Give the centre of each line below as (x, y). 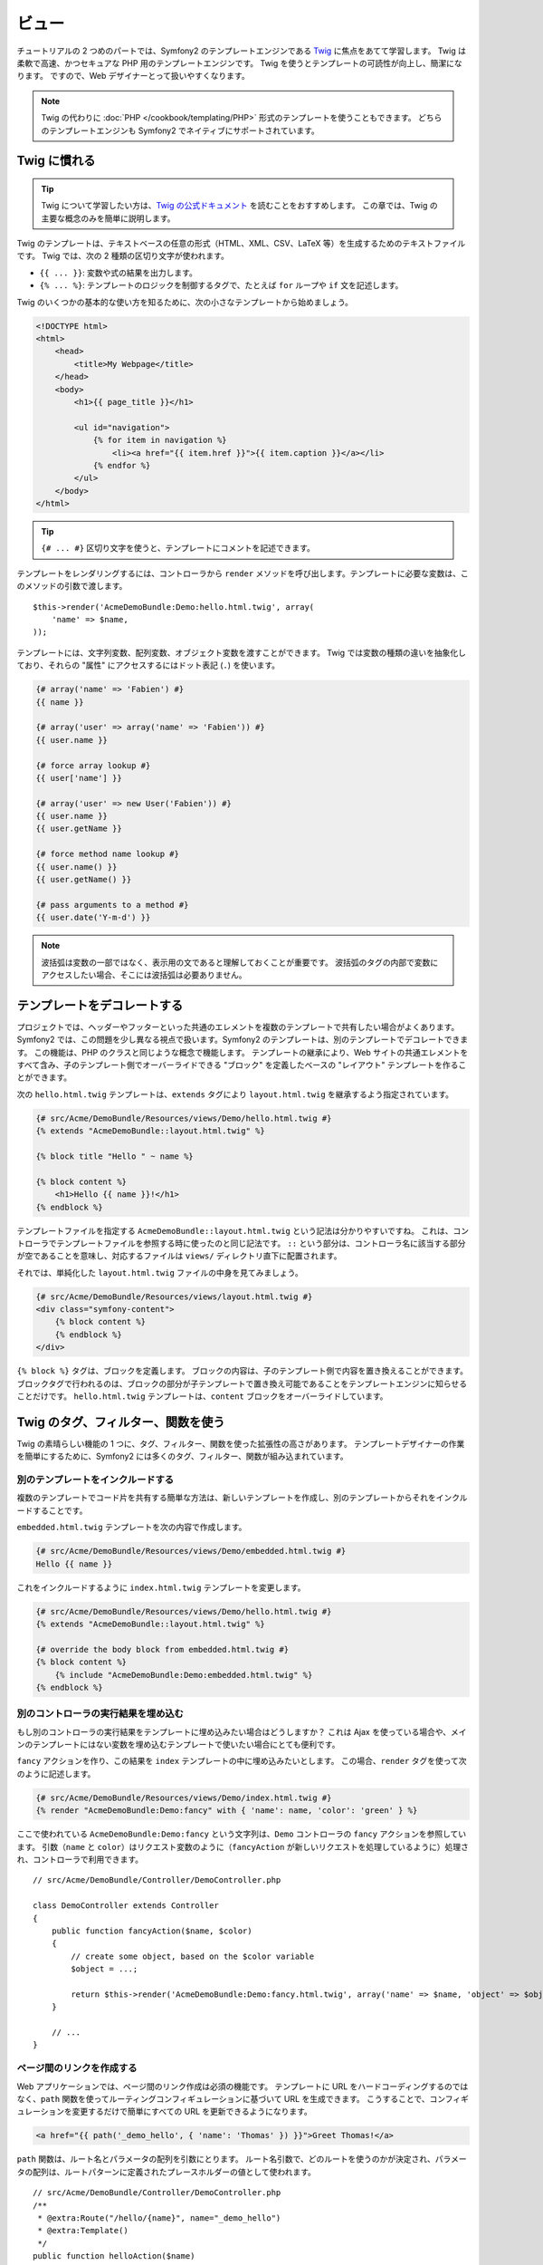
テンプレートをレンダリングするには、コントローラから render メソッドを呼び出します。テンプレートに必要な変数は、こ (243, 573)
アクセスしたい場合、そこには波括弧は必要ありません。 (144, 975)
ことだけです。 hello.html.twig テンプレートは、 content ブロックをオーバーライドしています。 (202, 1396)
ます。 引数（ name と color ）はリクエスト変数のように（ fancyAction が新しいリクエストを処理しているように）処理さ (243, 1846)
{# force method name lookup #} (108, 854)
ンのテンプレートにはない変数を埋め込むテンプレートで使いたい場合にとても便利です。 (178, 1745)
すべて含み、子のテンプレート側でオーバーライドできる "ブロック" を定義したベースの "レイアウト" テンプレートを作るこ (242, 1065)
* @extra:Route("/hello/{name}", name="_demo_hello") (159, 2218)
